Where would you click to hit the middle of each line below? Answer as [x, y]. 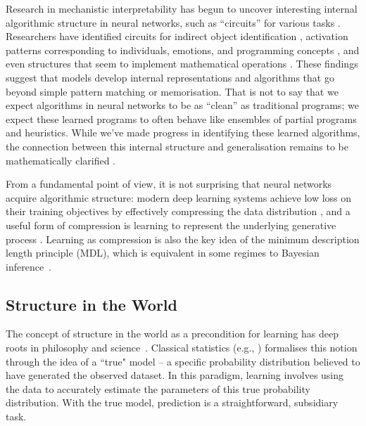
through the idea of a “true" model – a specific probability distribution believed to [183, 361]
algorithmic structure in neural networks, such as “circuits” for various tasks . [173, 22]
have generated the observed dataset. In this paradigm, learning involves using [175, 375]
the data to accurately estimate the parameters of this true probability [158, 388]
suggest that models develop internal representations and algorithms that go [170, 77]
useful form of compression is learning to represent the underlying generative [171, 225]
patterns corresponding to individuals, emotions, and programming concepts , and [183, 50]
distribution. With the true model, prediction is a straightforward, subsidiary [172, 402]
